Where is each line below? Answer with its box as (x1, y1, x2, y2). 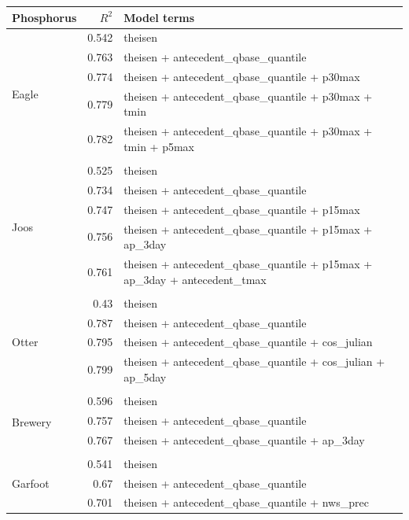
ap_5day (123, 368, 167, 385)
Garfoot (12, 474, 50, 491)
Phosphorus (12, 9, 77, 25)
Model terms (123, 9, 195, 25)
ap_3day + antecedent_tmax (123, 271, 267, 287)
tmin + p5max (123, 138, 194, 154)
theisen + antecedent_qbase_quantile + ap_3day (123, 431, 365, 448)
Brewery (12, 414, 52, 430)
